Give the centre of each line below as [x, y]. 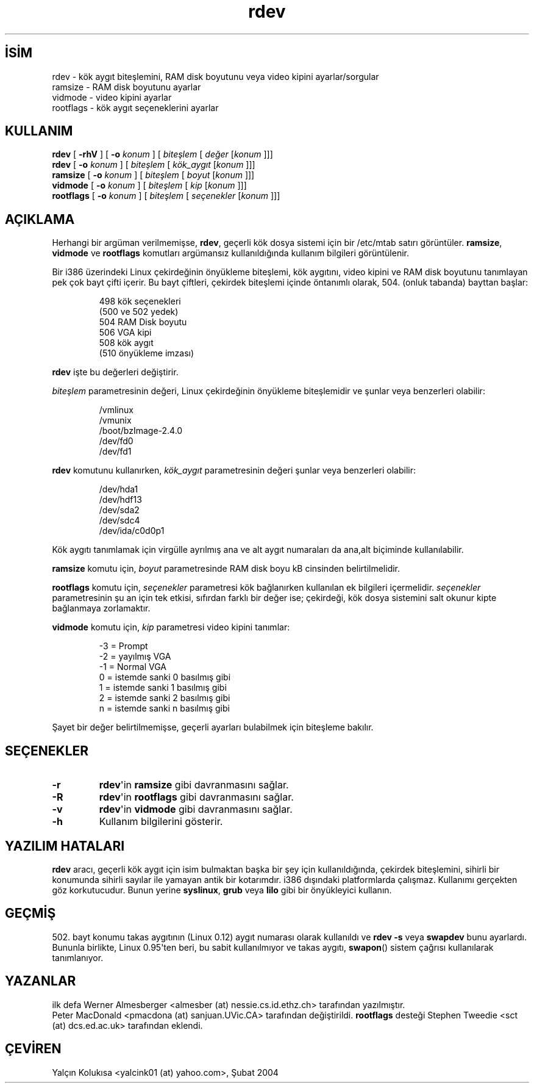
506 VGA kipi [125, 333]
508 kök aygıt [126, 343]
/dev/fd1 [115, 452]
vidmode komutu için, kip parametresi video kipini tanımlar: [171, 627]
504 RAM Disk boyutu [143, 322]
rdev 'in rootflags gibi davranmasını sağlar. [196, 797]
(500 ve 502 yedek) [139, 312]
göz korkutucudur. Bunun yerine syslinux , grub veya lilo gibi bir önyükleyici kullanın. [222, 890]
